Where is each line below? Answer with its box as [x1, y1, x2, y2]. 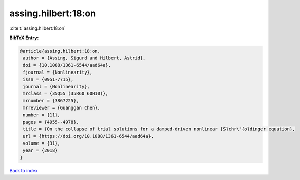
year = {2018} [23, 148, 58, 153]
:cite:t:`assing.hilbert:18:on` [9, 25, 66, 31]
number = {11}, [23, 112, 61, 118]
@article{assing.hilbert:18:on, [20, 48, 101, 54]
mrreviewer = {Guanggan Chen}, [23, 105, 101, 111]
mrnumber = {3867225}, [23, 98, 80, 103]
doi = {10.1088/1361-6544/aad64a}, [23, 62, 111, 68]
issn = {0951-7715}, [23, 77, 74, 82]
